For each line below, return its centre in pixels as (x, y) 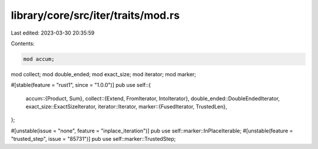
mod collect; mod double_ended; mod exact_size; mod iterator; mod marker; (104, 74)
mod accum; (39, 59)
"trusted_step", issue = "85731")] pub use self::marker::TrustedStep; (93, 139)
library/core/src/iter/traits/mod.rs (95, 15)
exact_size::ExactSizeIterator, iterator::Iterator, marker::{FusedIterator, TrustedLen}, (126, 107)
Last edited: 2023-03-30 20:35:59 (53, 33)
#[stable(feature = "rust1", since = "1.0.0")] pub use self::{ (81, 85)
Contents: (23, 43)
